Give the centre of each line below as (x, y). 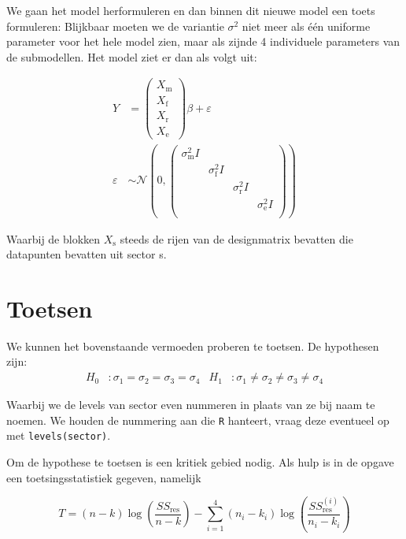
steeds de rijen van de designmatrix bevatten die (236, 238)
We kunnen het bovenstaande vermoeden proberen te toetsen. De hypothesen (193, 346)
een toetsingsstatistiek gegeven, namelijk (104, 477)
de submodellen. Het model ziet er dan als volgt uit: (132, 56)
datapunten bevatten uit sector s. (87, 254)
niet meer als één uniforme (306, 26)
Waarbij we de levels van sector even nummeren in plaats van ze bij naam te (191, 405)
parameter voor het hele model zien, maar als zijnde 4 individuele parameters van (203, 41)
